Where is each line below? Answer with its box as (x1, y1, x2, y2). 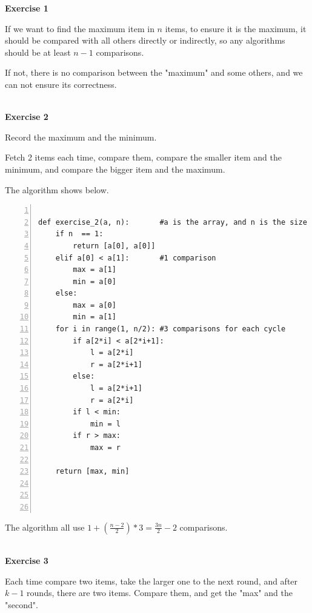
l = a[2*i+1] (90, 384, 142, 393)
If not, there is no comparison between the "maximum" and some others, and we (5, 66, 303, 79)
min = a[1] (73, 313, 116, 322)
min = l (90, 419, 121, 428)
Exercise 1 (5, 2, 48, 14)
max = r (90, 443, 121, 452)
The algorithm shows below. (5, 183, 109, 196)
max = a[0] (73, 300, 116, 310)
